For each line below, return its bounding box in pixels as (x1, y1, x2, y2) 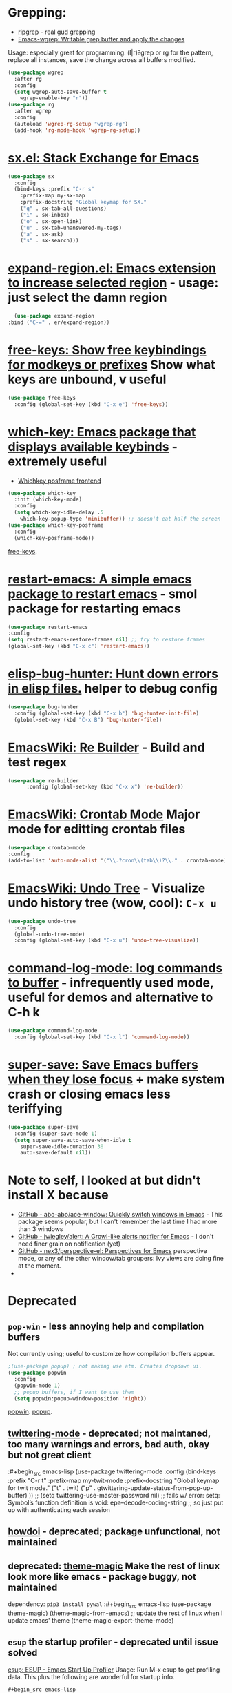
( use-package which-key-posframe (8, 521, 104, 529)
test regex (8, 754, 67, 770)
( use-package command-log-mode (8, 1027, 98, 1034)
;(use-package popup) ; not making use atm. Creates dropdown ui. (8, 1363, 202, 1370)
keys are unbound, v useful (8, 371, 167, 387)
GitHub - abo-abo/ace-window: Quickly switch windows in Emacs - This (17, 1210, 223, 1219)
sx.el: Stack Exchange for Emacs (8, 150, 199, 166)
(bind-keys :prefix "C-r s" (14, 186, 95, 193)
